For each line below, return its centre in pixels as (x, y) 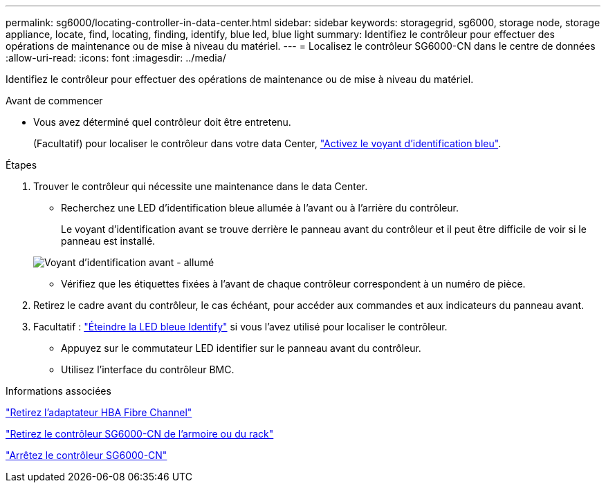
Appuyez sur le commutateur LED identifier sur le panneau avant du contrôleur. (241, 348)
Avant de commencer (54, 101)
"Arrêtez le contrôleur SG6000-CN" (86, 455)
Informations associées (58, 391)
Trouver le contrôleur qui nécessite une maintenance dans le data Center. (201, 186)
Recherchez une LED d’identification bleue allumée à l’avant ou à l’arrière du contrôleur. (260, 208)
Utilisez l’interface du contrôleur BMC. (148, 369)
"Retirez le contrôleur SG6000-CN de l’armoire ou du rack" (140, 434)
